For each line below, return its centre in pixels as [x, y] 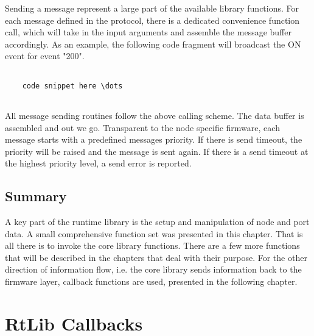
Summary [36, 196]
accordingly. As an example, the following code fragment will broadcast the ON [153, 44]
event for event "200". [45, 56]
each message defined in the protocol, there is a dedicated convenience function [152, 20]
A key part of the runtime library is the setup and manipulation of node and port [157, 222]
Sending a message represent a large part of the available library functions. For [152, 8]
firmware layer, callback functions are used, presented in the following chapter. [151, 281]
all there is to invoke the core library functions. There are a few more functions [152, 245]
